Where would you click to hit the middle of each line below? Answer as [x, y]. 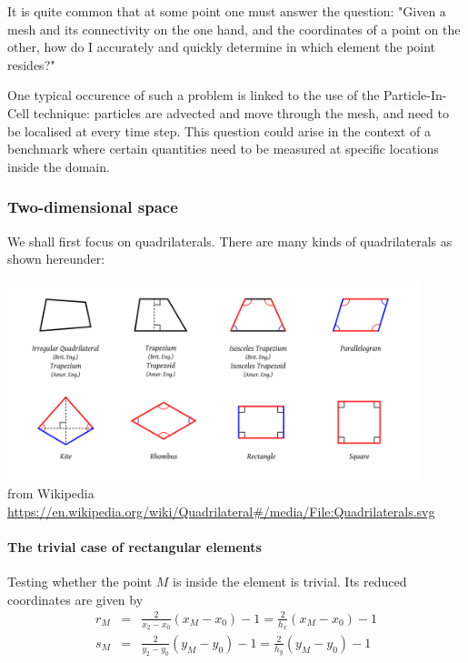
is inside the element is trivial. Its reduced [290, 581]
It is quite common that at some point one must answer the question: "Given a [227, 11]
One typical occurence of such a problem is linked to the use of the [194, 95]
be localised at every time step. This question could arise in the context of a [219, 131]
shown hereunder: [56, 259]
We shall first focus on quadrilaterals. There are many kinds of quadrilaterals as [230, 241]
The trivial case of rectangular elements [134, 546]
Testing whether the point [80, 581]
